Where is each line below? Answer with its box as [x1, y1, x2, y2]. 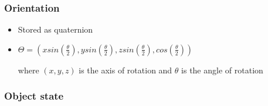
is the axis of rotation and [79, 63, 172, 76]
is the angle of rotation [181, 63, 263, 76]
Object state [4, 89, 64, 103]
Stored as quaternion [18, 23, 93, 36]
